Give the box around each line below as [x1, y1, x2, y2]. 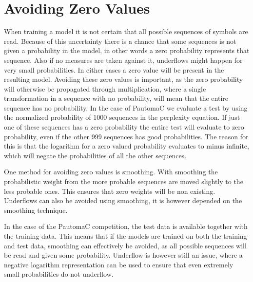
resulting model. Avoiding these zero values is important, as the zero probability [4, 74, 243, 84]
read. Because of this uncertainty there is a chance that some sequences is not [4, 36, 236, 46]
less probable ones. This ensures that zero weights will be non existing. [4, 186, 215, 196]
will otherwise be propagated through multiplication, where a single [4, 83, 206, 94]
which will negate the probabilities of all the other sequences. [4, 150, 187, 160]
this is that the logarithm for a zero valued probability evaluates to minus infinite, [4, 141, 249, 151]
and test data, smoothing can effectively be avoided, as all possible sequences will [4, 240, 247, 250]
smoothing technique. [4, 205, 68, 215]
